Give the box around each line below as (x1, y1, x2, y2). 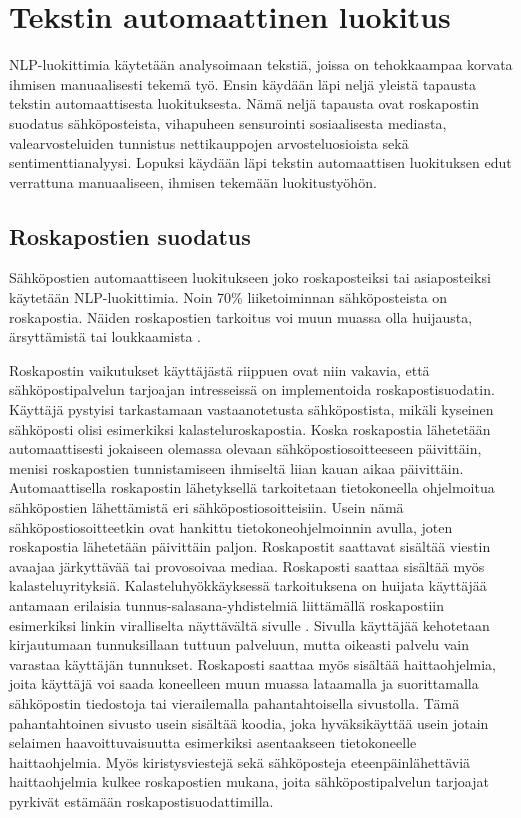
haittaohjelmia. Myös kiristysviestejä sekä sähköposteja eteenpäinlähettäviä (9, 751, 471, 772)
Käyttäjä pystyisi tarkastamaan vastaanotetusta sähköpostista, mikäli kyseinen (9, 399, 494, 420)
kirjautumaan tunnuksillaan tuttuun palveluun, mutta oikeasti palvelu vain (9, 634, 469, 655)
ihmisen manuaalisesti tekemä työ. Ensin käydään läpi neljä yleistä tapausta (9, 73, 476, 94)
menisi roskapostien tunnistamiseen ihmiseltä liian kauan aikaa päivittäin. (9, 457, 464, 478)
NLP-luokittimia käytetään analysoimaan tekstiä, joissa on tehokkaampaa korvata (9, 54, 513, 75)
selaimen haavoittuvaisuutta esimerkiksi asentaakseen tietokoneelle (9, 732, 417, 753)
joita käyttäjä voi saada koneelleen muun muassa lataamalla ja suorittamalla (9, 673, 479, 694)
